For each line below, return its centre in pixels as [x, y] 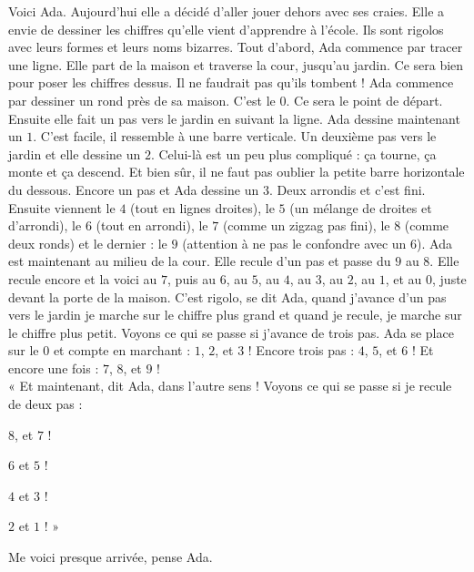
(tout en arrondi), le [152, 225]
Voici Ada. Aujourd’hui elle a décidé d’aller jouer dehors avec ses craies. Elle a [227, 11]
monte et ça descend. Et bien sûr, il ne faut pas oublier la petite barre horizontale [237, 172]
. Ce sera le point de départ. [364, 100]
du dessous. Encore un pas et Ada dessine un [134, 189]
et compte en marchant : [122, 350]
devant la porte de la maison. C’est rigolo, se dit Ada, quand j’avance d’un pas [227, 296]
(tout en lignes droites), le [202, 207]
